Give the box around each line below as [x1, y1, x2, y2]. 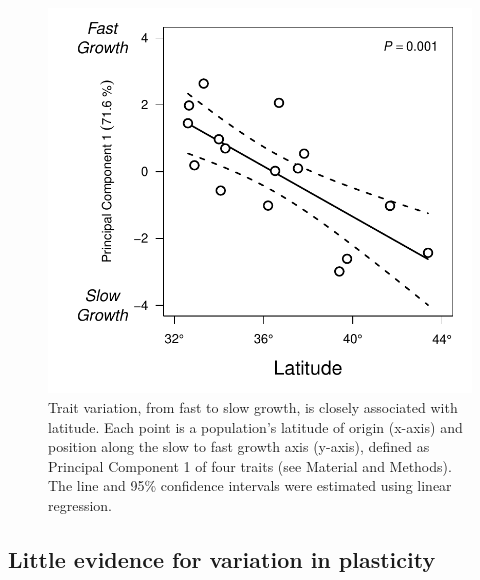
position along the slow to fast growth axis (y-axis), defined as [48, 436, 430, 457]
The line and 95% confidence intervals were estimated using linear [48, 475, 452, 496]
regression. [48, 495, 113, 516]
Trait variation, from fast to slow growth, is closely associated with [48, 397, 458, 418]
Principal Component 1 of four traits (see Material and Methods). [48, 455, 452, 476]
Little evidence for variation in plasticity [8, 544, 436, 574]
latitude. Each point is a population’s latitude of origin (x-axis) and [48, 416, 463, 437]
